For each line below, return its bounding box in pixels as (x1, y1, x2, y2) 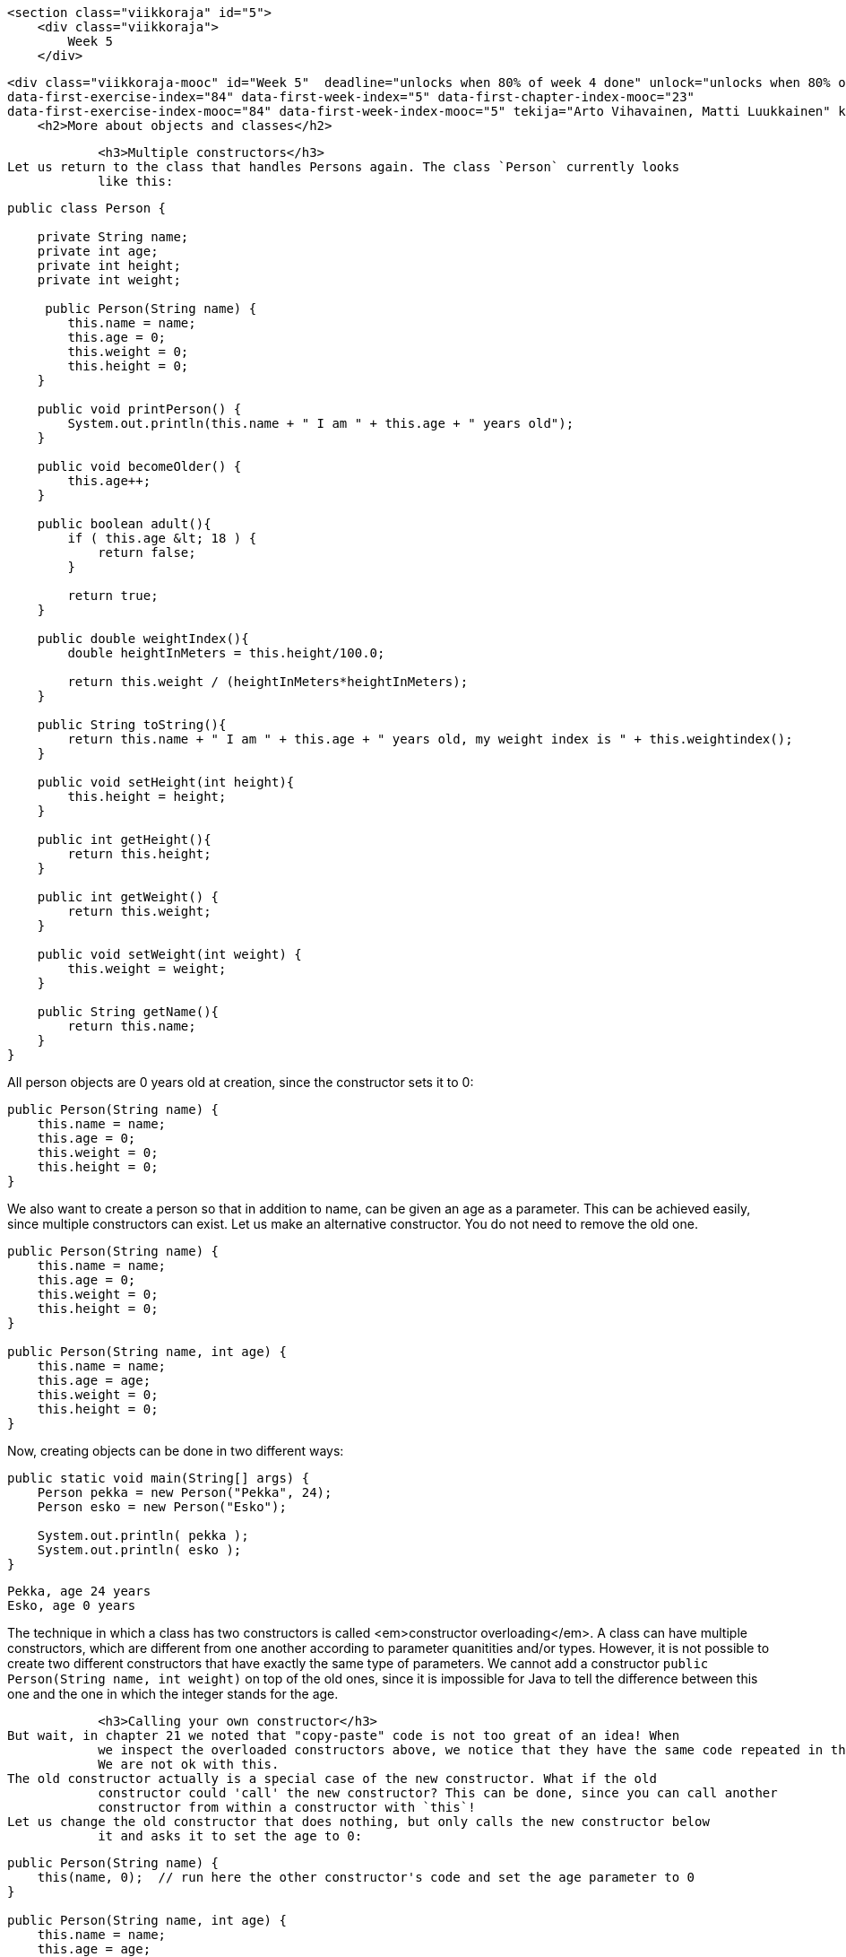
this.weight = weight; (67, 961, 227, 976)
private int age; (37, 244, 159, 258)
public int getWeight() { (37, 890, 220, 904)
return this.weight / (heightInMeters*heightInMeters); (67, 674, 469, 689)
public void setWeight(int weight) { (37, 947, 302, 961)
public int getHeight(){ (37, 832, 211, 847)
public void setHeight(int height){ (37, 775, 295, 789)
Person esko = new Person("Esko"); (37, 1500, 287, 1514)
